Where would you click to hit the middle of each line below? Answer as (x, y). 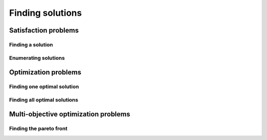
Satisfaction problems (44, 30)
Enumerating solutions (37, 58)
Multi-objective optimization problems (70, 114)
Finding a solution (31, 44)
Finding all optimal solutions (44, 100)
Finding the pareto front (38, 129)
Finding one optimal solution (44, 87)
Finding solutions (45, 13)
